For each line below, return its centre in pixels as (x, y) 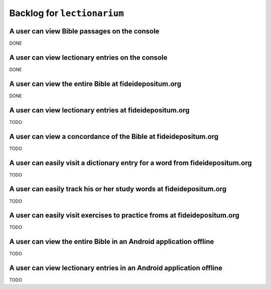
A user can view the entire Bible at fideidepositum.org (95, 84)
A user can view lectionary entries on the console (88, 57)
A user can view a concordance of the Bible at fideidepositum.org (114, 136)
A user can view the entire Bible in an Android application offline (112, 242)
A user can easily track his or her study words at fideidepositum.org (118, 189)
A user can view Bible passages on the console (84, 31)
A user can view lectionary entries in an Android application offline (116, 268)
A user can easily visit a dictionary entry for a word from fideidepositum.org (130, 163)
